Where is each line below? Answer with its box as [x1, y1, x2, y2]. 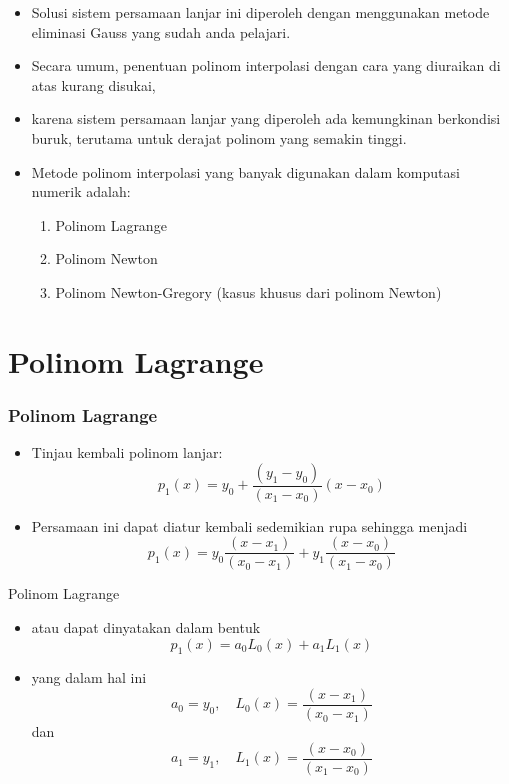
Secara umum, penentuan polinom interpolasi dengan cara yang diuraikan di [31, 55, 501, 76]
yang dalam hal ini [31, 667, 147, 688]
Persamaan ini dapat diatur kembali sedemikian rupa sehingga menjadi [31, 515, 468, 536]
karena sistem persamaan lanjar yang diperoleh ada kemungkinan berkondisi [31, 108, 501, 129]
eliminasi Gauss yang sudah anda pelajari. [31, 21, 291, 42]
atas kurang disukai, [31, 74, 156, 95]
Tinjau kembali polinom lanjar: [31, 442, 223, 463]
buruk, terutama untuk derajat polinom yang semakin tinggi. [31, 127, 407, 148]
